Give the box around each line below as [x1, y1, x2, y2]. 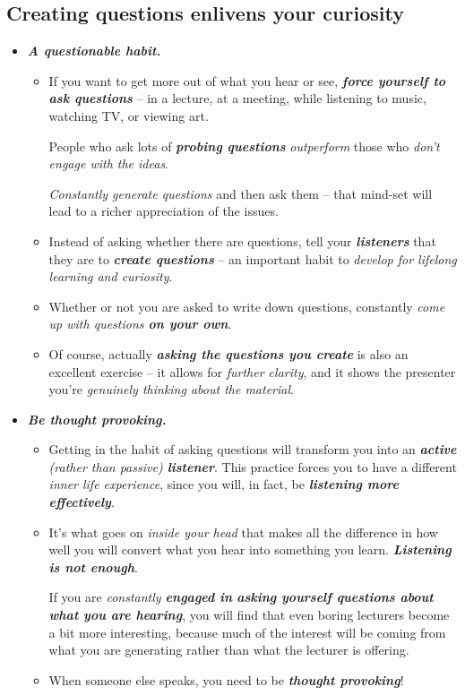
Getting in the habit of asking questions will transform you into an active [48, 440, 457, 459]
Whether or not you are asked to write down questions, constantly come [48, 296, 445, 315]
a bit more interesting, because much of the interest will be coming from [48, 622, 446, 641]
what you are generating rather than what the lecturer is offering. [48, 640, 409, 659]
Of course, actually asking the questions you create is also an [48, 344, 409, 363]
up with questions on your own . [48, 314, 232, 333]
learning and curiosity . [48, 267, 173, 286]
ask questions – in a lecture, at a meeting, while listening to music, [48, 89, 426, 107]
